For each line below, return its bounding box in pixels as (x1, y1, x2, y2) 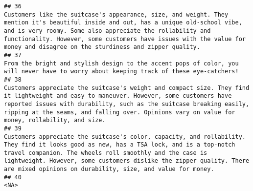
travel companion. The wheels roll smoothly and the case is (4, 149, 207, 156)
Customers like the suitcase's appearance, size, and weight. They (4, 11, 229, 18)
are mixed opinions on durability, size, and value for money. (4, 166, 214, 173)
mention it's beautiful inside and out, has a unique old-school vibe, (4, 19, 242, 26)
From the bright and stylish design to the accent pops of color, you (4, 60, 239, 67)
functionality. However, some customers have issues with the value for (4, 35, 246, 42)
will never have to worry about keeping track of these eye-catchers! (4, 68, 239, 75)
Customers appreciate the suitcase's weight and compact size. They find (4, 84, 250, 91)
